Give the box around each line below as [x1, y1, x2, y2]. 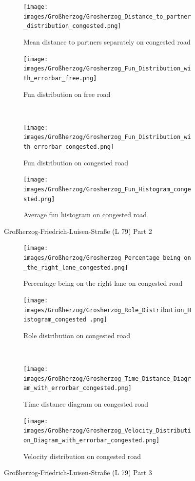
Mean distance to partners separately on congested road [23, 36, 191, 46]
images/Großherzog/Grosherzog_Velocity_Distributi [23, 427, 191, 435]
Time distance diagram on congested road [23, 399, 149, 409]
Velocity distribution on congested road [23, 451, 141, 461]
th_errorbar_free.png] [23, 74, 97, 82]
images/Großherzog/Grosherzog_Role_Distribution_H [23, 306, 191, 314]
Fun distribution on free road [23, 89, 111, 99]
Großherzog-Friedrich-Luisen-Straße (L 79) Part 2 [4, 226, 152, 236]
